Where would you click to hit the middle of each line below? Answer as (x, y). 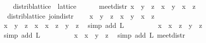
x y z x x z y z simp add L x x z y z (103, 25)
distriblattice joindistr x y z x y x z (81, 15)
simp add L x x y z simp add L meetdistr (94, 34)
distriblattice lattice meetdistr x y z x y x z (104, 6)
